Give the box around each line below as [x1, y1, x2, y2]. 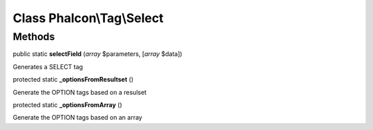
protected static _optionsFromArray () [12, 100, 122, 109]
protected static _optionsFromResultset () [12, 75, 134, 84]
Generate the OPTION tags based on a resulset [12, 88, 147, 96]
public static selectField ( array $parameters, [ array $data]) [12, 50, 182, 58]
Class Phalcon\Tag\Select [12, 10, 164, 26]
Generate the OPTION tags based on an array [12, 113, 143, 122]
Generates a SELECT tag [12, 62, 83, 71]
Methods [12, 30, 55, 43]
